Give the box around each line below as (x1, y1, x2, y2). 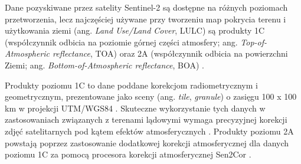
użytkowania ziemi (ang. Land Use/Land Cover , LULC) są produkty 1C (5, 24, 265, 37)
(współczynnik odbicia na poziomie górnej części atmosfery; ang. (5, 35, 238, 48)
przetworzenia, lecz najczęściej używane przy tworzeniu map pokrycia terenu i (5, 12, 286, 25)
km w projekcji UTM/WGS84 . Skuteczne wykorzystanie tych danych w (5, 101, 266, 114)
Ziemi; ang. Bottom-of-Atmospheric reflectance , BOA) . (5, 58, 204, 71)
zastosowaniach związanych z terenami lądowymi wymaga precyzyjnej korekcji (5, 113, 287, 126)
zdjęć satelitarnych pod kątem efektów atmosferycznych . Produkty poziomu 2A (5, 124, 294, 137)
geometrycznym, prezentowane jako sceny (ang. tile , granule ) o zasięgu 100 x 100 (5, 90, 297, 103)
